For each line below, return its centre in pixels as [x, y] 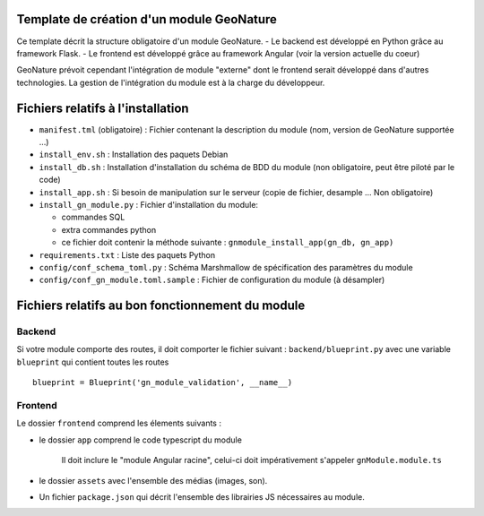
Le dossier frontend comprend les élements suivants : [119, 423]
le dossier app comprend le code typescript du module [140, 440]
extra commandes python [109, 229]
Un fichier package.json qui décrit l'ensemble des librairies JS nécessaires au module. [202, 496]
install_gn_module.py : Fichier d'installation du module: [149, 204]
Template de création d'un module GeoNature [147, 19]
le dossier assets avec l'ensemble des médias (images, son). [153, 480]
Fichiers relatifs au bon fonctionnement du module [161, 306]
